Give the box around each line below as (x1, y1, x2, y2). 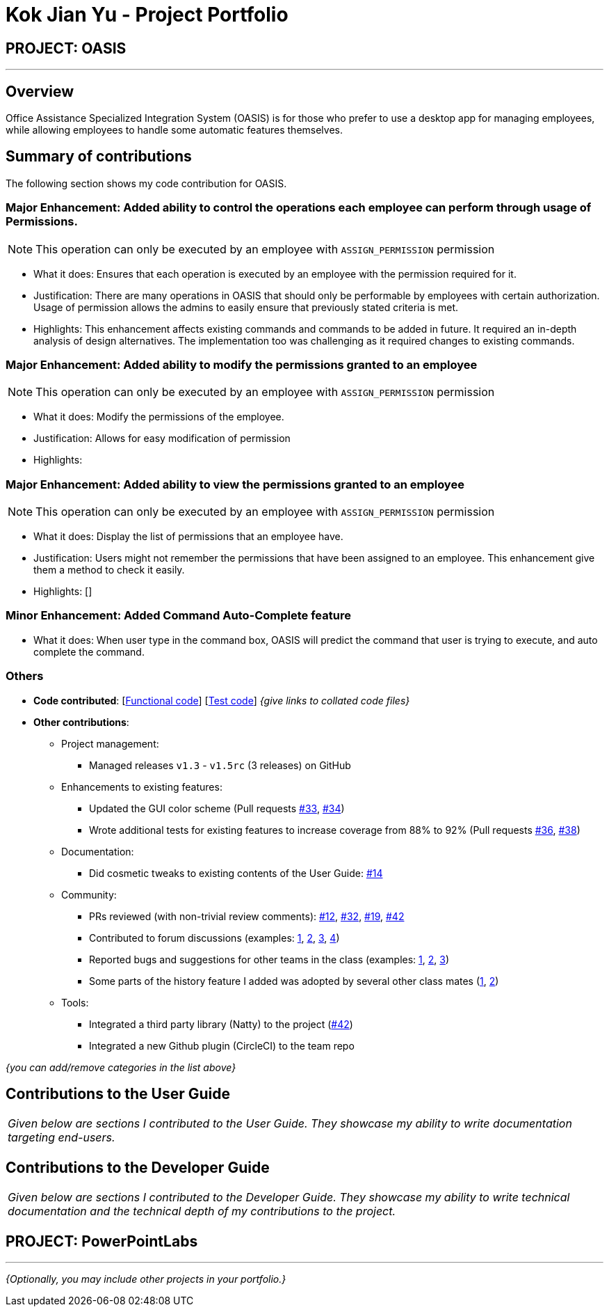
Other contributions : (33, 716, 129, 728)
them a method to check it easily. (33, 564, 185, 576)
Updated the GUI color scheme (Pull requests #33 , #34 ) (89, 802, 345, 814)
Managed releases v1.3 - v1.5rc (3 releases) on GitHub (89, 759, 351, 771)
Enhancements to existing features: (61, 780, 222, 793)
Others (6, 669, 44, 683)
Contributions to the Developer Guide (6, 1158, 270, 1176)
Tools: (61, 996, 89, 1009)
